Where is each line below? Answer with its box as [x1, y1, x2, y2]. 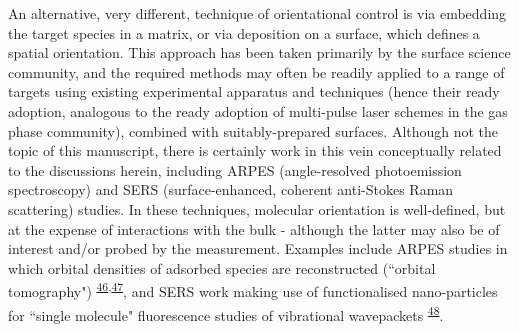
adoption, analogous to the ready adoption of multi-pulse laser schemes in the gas [8, 100, 508, 121]
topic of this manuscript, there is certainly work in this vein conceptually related [8, 140, 502, 161]
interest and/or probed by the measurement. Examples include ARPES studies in [8, 238, 508, 259]
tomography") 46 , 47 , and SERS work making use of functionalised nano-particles [8, 278, 498, 301]
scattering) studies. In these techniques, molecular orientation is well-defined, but [8, 198, 506, 219]
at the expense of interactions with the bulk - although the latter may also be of [8, 218, 500, 239]
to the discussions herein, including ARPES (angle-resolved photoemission [8, 159, 462, 180]
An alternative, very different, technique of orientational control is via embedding [8, 3, 507, 23]
